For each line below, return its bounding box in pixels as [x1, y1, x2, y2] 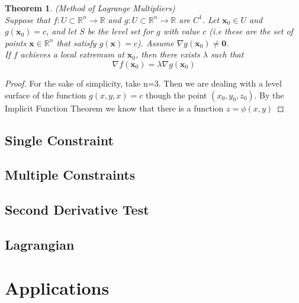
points [5, 36, 27, 49]
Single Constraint [5, 130, 114, 149]
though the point [145, 88, 207, 101]
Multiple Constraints [5, 165, 136, 184]
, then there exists [136, 48, 200, 60]
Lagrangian [5, 235, 75, 253]
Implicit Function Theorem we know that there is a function [5, 101, 224, 114]
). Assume [137, 36, 174, 49]
